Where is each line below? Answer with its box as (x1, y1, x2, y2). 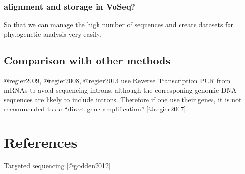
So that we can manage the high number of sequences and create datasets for (4, 19, 233, 30)
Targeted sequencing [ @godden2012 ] (4, 160, 111, 171)
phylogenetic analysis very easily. (4, 29, 101, 39)
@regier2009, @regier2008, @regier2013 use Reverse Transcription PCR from (4, 75, 231, 85)
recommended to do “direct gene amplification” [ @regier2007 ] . (4, 104, 188, 114)
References (4, 132, 78, 152)
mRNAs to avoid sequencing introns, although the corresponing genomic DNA (4, 85, 237, 95)
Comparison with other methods (4, 52, 171, 67)
